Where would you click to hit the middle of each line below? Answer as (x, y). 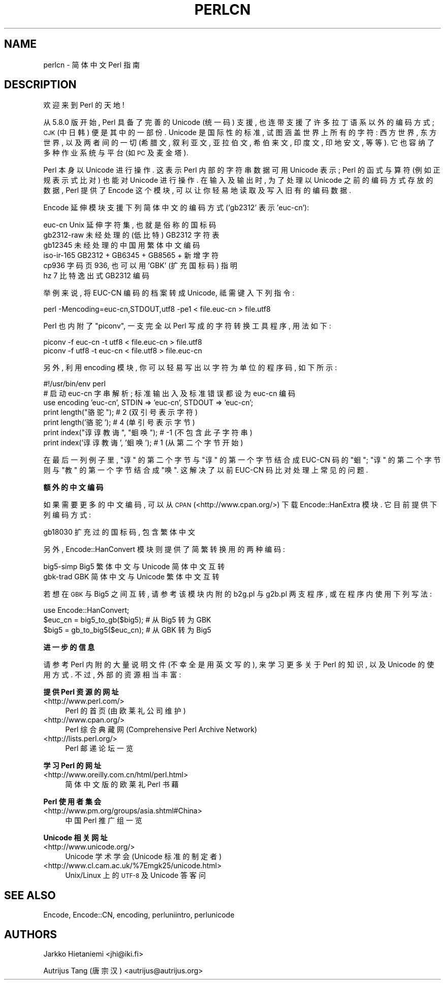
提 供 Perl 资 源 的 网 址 (81, 692)
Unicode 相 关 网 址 (75, 838)
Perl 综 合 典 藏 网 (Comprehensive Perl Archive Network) (161, 730)
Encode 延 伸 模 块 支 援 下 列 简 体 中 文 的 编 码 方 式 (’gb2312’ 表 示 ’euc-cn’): (176, 208)
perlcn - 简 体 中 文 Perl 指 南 (92, 64)
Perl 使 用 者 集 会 (72, 802)
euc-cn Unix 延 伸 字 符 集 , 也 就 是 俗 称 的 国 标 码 (130, 225)
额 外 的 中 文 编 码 (73, 487)
